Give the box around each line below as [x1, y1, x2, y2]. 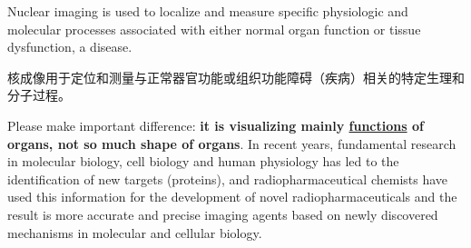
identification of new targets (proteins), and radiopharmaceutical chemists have [7, 169, 448, 188]
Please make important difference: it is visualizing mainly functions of [7, 115, 424, 134]
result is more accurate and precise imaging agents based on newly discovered [7, 204, 438, 223]
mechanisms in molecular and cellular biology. [7, 223, 262, 242]
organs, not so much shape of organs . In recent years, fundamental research [7, 134, 456, 153]
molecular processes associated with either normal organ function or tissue [7, 19, 421, 38]
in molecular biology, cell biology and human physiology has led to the [7, 152, 399, 171]
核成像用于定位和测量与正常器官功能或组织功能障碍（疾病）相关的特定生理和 [7, 67, 465, 86]
